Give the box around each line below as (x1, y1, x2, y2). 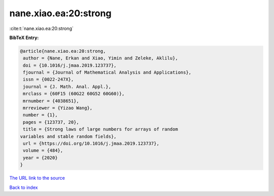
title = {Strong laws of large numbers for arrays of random (23, 126, 178, 132)
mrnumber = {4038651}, (23, 98, 80, 104)
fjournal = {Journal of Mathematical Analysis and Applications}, (23, 70, 192, 76)
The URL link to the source (9, 175, 65, 181)
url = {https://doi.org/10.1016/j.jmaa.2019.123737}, (23, 141, 159, 146)
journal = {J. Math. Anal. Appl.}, (23, 84, 112, 89)
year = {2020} (23, 155, 58, 160)
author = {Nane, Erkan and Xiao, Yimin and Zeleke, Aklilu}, (23, 55, 178, 61)
